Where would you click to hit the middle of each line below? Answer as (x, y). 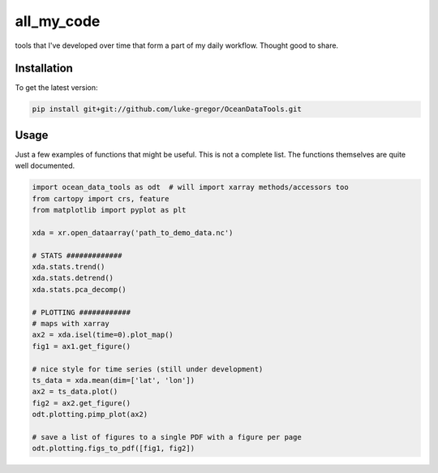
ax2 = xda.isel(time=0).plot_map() (103, 335)
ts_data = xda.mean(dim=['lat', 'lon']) (113, 380)
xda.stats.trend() (69, 267)
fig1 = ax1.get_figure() (82, 346)
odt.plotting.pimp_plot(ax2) (90, 415)
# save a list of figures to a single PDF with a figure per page (167, 437)
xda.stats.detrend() (73, 278)
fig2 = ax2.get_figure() (82, 403)
